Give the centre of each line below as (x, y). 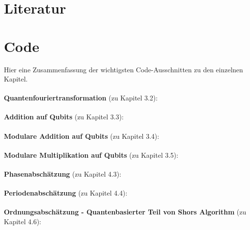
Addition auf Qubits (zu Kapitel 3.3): (64, 117)
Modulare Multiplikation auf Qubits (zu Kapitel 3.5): (91, 155)
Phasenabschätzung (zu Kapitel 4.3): (63, 174)
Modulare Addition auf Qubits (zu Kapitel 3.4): (82, 136)
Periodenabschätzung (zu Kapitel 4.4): (66, 193)
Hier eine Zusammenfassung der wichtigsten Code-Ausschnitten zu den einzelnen (124, 69)
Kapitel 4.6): (23, 221)
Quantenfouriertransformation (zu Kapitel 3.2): (81, 98)
